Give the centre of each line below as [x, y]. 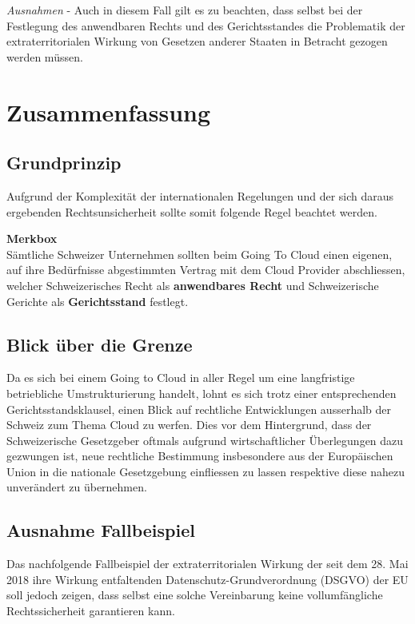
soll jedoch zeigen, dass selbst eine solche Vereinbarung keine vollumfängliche [195, 595]
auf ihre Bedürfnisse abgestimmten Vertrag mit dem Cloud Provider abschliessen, [206, 270]
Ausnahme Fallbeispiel [101, 530]
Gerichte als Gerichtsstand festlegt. [98, 301]
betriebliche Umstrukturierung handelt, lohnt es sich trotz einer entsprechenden [202, 393]
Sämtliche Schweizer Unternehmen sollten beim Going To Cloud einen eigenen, [200, 254]
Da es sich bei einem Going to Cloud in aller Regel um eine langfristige [181, 378]
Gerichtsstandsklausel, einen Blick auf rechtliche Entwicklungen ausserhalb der [199, 409]
